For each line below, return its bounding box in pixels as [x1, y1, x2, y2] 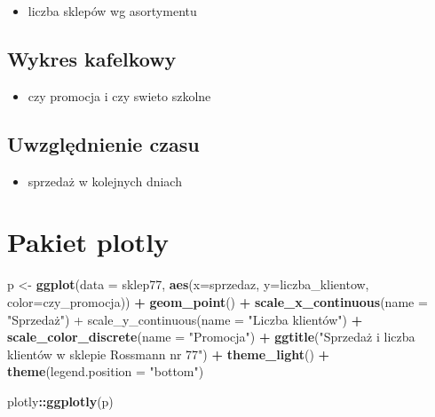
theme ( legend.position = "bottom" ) [7, 362, 204, 381]
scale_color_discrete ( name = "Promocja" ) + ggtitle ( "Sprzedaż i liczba [7, 327, 415, 346]
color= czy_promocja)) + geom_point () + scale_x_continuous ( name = [7, 292, 428, 311]
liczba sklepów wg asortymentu [28, 2, 197, 20]
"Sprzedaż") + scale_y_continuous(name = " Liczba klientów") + [7, 310, 363, 328]
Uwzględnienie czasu [7, 130, 200, 157]
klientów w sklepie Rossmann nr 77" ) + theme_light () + [7, 344, 330, 363]
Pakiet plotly [7, 224, 170, 260]
